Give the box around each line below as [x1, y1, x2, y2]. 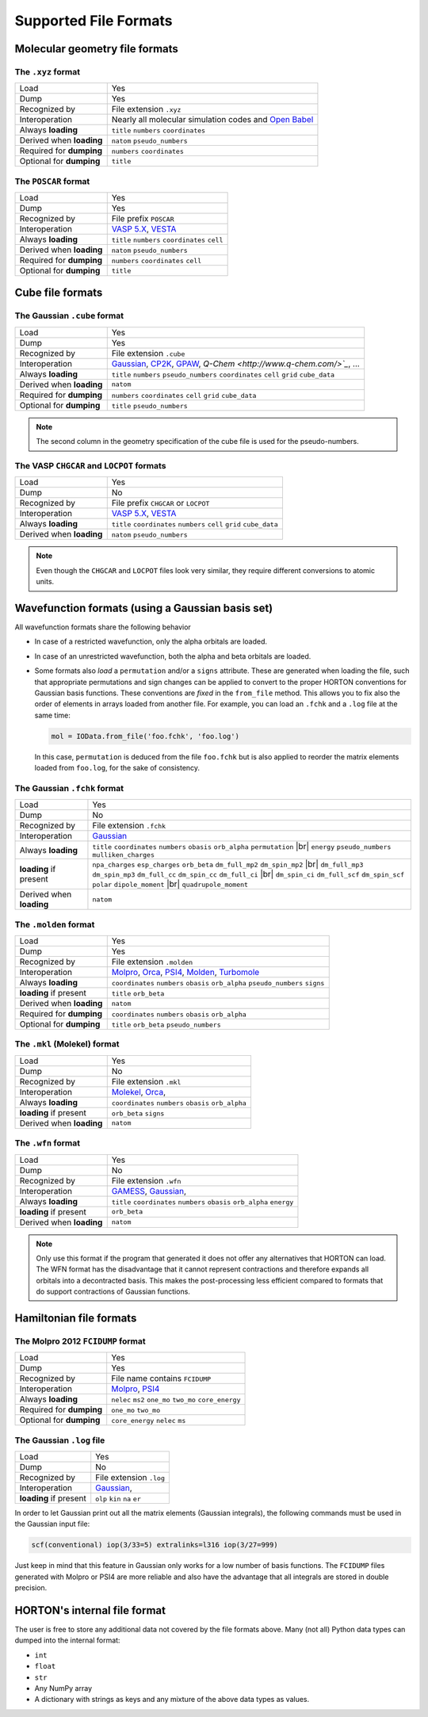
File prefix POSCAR [111, 213, 174, 224]
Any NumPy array [34, 1684, 93, 1692]
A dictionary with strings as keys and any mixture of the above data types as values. [34, 1695, 310, 1704]
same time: [34, 710, 71, 720]
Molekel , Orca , [111, 1086, 166, 1097]
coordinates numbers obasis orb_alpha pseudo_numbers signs [111, 979, 325, 988]
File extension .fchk [92, 820, 166, 832]
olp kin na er [95, 1495, 142, 1503]
